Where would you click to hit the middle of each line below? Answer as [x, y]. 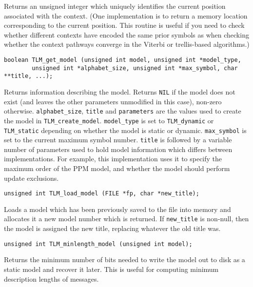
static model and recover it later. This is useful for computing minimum [111, 269]
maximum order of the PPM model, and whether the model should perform [117, 168]
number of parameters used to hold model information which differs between [118, 149]
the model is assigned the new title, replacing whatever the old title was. [112, 228]
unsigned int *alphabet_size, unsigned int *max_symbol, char [135, 68]
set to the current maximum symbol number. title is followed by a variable [118, 140]
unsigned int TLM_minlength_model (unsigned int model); [98, 244]
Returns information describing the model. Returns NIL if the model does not [120, 91]
